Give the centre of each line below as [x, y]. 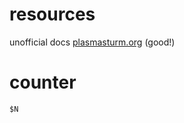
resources [52, 14]
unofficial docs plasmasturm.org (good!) [92, 42]
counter [43, 82]
